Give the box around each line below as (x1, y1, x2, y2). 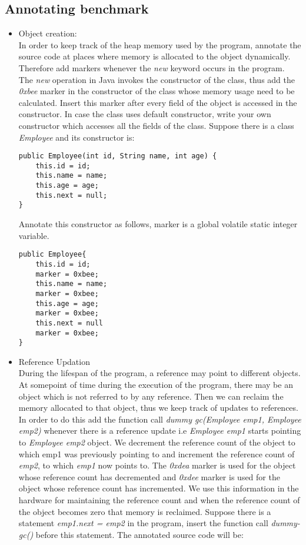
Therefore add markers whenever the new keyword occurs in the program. (18, 61, 285, 74)
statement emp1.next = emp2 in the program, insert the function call (18, 517, 268, 529)
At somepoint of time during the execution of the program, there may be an (18, 378, 293, 391)
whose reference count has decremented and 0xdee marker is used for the (18, 470, 280, 483)
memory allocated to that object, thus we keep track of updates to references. (18, 401, 298, 414)
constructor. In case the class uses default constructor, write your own (18, 108, 271, 120)
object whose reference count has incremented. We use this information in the (18, 482, 299, 494)
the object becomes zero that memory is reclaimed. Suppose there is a (18, 505, 271, 517)
